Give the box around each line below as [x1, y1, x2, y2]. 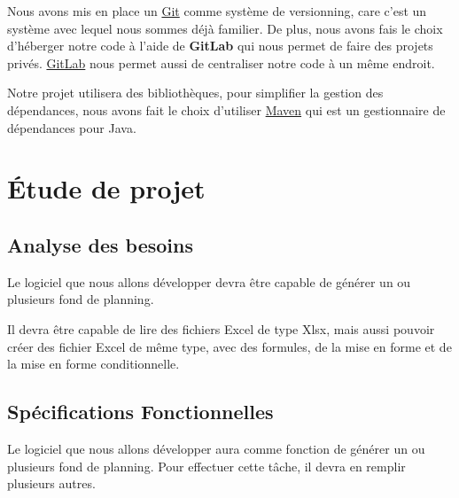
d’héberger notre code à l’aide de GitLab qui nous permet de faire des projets [7, 36, 433, 55]
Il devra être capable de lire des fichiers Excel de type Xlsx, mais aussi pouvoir [7, 319, 435, 338]
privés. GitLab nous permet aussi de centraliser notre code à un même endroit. [7, 53, 435, 72]
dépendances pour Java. [7, 118, 136, 136]
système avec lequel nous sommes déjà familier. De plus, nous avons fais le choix [7, 19, 443, 37]
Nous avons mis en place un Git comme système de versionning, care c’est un [7, 2, 427, 19]
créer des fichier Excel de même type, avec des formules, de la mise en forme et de [7, 337, 452, 355]
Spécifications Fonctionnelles [7, 398, 274, 425]
